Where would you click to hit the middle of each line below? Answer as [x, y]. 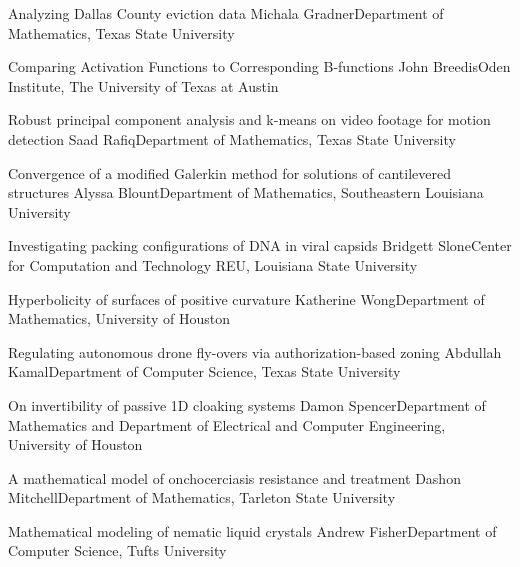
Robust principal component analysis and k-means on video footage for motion [249, 119]
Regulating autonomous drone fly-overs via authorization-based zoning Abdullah [255, 351]
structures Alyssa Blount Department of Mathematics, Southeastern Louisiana [246, 192]
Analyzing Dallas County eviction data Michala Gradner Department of [226, 13]
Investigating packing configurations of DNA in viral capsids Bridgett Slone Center [260, 245]
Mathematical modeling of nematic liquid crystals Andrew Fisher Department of [252, 530]
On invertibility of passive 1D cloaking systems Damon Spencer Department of [247, 404]
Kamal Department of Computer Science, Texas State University [204, 371]
